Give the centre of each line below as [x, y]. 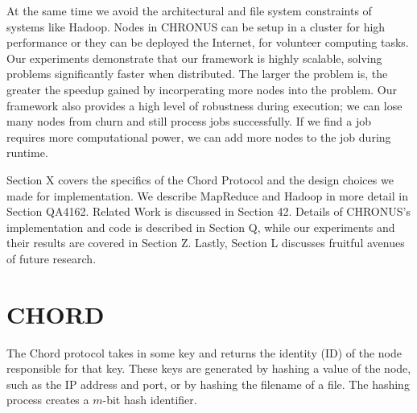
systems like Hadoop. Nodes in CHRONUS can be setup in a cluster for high [196, 26]
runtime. [27, 153]
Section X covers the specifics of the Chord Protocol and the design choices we [200, 179]
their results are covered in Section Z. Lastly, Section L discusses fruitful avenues [206, 243]
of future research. [52, 258]
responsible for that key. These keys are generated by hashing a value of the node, [209, 368]
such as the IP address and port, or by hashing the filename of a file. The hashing [208, 384]
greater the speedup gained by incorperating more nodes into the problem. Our [202, 89]
